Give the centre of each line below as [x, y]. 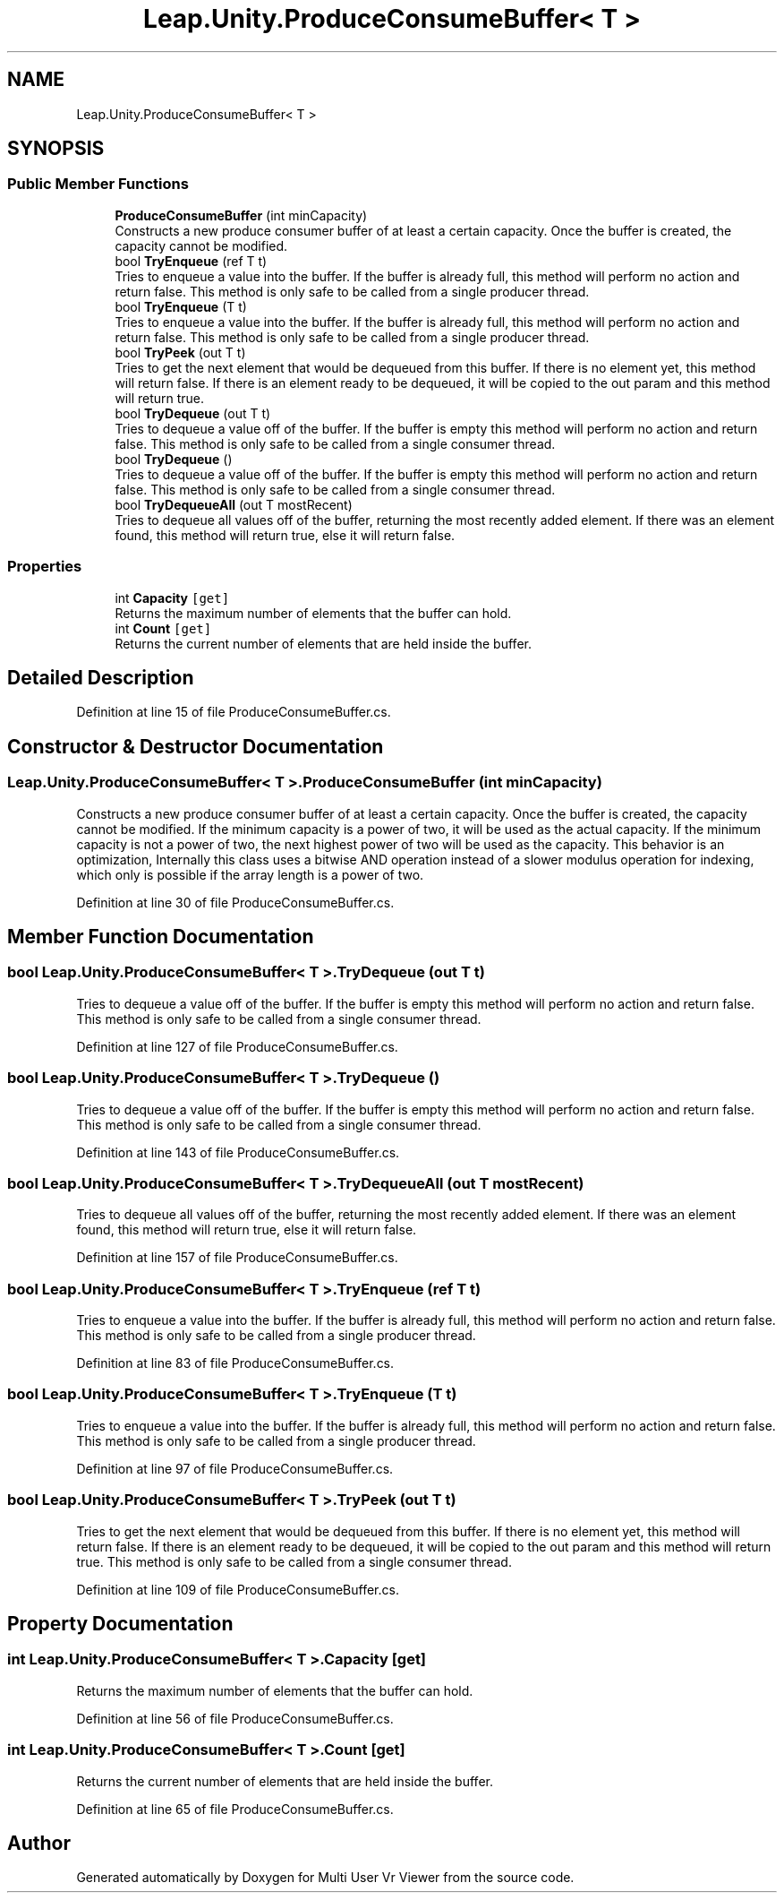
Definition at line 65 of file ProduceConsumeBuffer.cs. [235, 1809]
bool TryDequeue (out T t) [193, 413]
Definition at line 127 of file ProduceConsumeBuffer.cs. [237, 1046]
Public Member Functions [98, 184]
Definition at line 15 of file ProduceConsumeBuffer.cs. [234, 712]
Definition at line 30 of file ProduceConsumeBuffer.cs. [235, 902]
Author [39, 1843]
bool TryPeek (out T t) [180, 352]
